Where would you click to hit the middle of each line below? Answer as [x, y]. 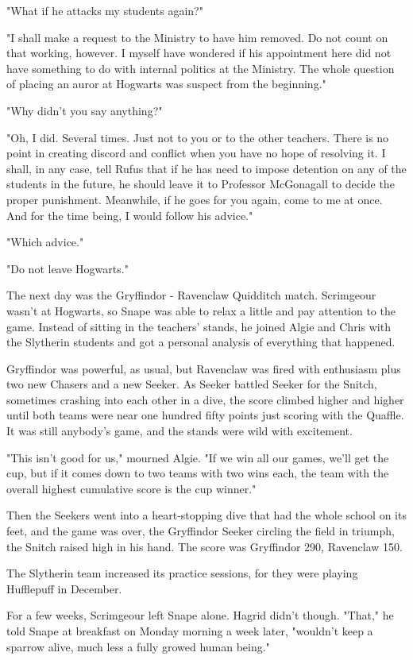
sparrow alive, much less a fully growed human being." [138, 646]
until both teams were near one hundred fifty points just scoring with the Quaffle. [205, 415]
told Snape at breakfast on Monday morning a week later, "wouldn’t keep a [190, 631]
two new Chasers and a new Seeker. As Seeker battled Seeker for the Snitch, [192, 384]
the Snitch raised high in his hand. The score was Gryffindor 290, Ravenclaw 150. [205, 546]
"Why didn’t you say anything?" [85, 110]
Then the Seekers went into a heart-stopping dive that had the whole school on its [206, 515]
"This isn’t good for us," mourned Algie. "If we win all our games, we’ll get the [198, 457]
